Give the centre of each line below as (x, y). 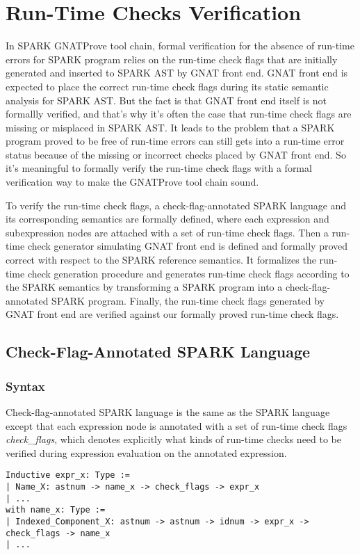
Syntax (25, 386)
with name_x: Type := (56, 510)
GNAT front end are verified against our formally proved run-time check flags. (172, 314)
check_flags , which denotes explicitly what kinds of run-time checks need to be (174, 439)
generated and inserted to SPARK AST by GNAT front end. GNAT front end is (177, 73)
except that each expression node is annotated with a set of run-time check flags (177, 425)
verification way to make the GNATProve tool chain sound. (132, 182)
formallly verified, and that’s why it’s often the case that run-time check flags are (179, 114)
